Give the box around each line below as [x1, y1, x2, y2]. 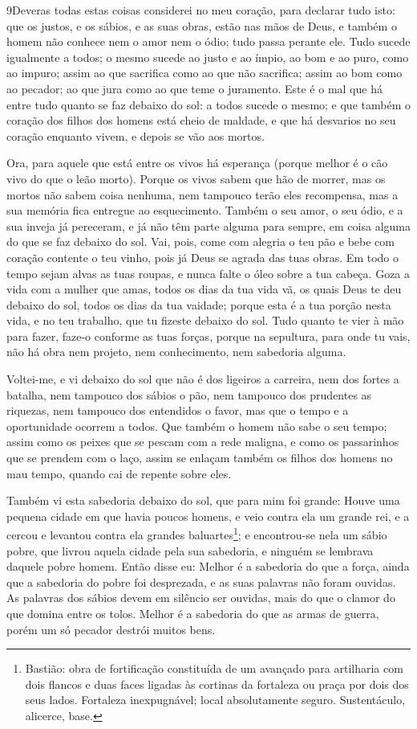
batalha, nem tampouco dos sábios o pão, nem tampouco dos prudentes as [6, 386, 372, 403]
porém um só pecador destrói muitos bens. [6, 620, 216, 637]
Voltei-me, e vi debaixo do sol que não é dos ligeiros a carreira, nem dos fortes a [6, 371, 399, 387]
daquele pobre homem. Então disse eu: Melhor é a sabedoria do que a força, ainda [6, 558, 410, 575]
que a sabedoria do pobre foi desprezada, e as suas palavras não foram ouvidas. [6, 573, 396, 590]
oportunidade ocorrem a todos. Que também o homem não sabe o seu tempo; [6, 417, 387, 434]
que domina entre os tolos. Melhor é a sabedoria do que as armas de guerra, [6, 605, 379, 622]
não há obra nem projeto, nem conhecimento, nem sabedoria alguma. [6, 343, 346, 360]
